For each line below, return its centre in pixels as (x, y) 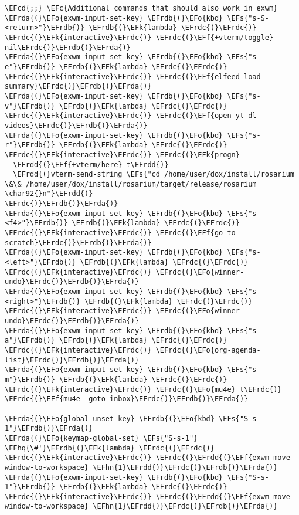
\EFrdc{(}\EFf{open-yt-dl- (208, 116)
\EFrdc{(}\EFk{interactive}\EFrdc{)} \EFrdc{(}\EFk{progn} (122, 155)
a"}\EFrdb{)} (30, 340)
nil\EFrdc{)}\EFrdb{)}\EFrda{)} (68, 47)
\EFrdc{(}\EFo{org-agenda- (208, 350)
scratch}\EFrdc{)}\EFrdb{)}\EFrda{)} (78, 243)
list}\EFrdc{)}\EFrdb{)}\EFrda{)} (72, 360)
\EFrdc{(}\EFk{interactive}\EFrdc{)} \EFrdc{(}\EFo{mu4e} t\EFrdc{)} (143, 389)
